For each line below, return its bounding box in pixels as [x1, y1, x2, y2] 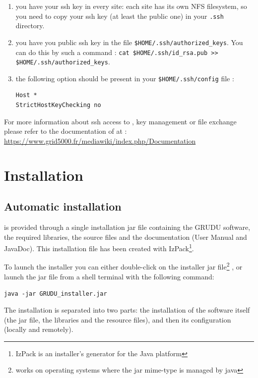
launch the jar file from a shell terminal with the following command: [4, 271, 214, 281]
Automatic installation [4, 199, 122, 214]
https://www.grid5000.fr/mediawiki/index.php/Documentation [4, 135, 196, 146]
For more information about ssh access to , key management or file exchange [4, 116, 237, 126]
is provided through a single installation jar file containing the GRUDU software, [4, 222, 251, 232]
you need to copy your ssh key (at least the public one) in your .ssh [15, 10, 224, 21]
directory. [15, 20, 45, 31]
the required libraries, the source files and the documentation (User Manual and [4, 231, 247, 242]
